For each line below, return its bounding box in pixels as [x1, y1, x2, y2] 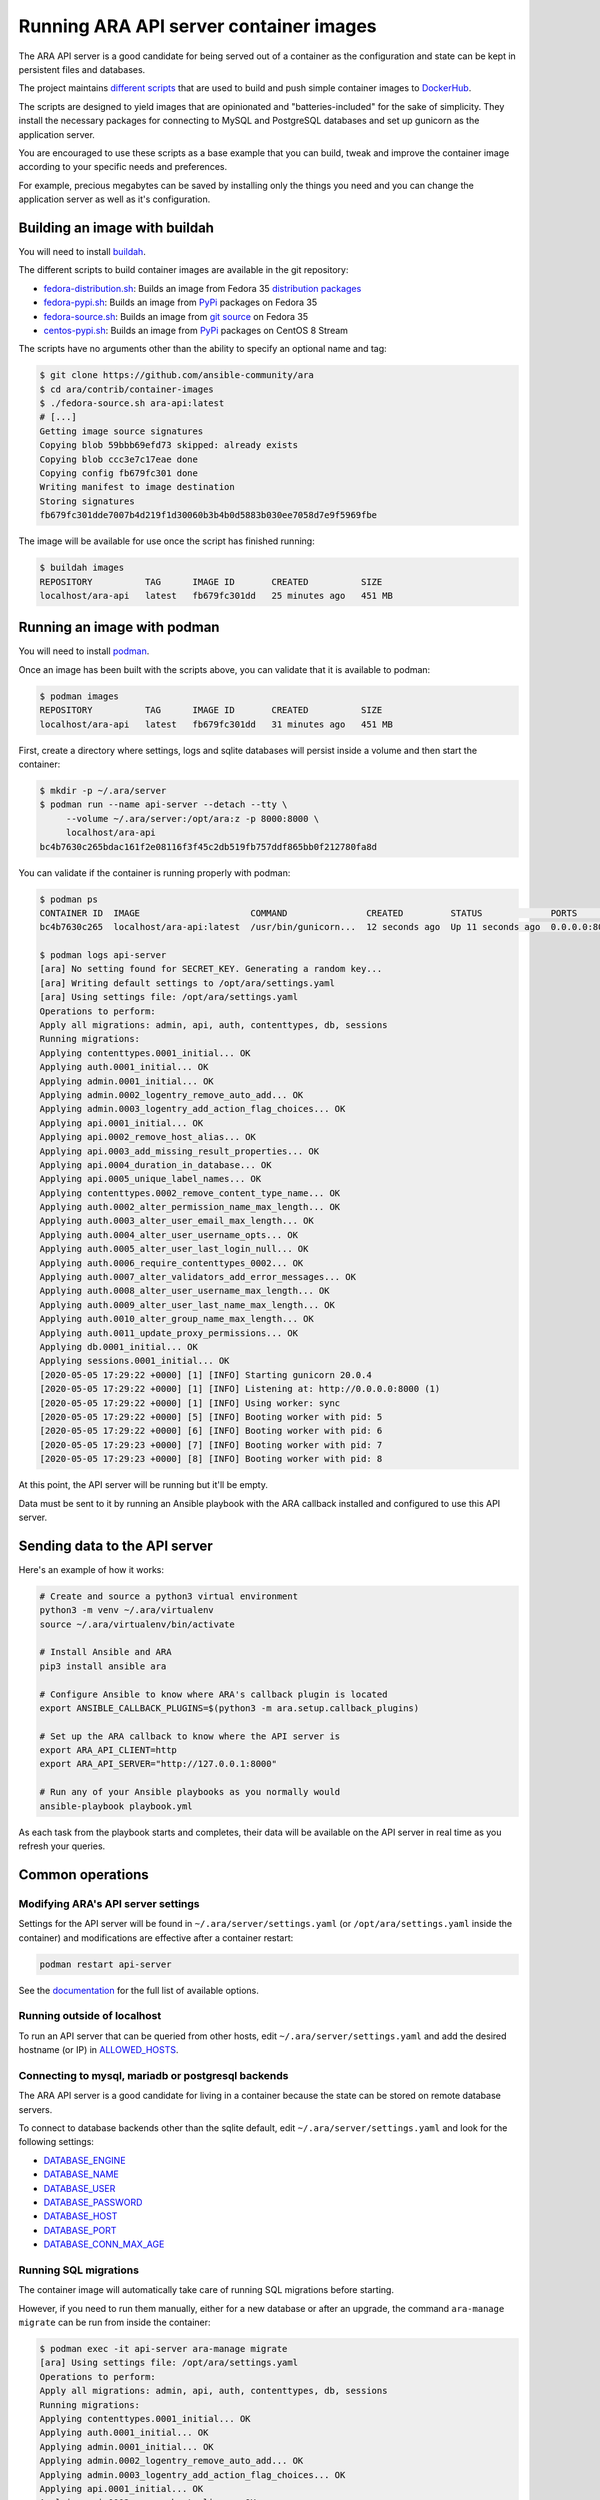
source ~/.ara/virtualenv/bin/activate [39, 1618, 235, 1630]
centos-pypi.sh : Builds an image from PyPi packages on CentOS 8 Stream [43, 324, 349, 336]
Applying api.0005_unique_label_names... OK [39, 1173, 262, 1185]
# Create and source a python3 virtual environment [39, 1590, 299, 1602]
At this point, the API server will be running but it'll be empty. [18, 1479, 269, 1491]
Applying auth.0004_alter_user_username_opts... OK [39, 1229, 299, 1240]
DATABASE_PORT [43, 2224, 117, 2236]
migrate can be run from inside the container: [18, 2316, 211, 2329]
